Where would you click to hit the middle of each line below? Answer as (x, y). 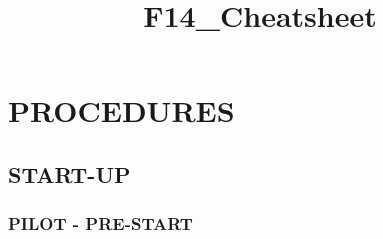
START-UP (69, 173)
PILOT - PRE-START (100, 223)
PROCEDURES (121, 110)
